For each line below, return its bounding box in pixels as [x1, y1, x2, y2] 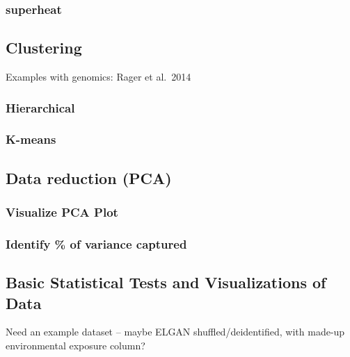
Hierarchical [6, 99, 75, 116]
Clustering [6, 37, 82, 58]
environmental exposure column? [6, 338, 145, 352]
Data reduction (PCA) [6, 167, 172, 188]
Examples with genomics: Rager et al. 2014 [6, 69, 191, 84]
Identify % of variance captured [6, 235, 187, 252]
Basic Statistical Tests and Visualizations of [6, 272, 326, 293]
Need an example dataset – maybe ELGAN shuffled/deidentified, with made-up [6, 324, 345, 339]
